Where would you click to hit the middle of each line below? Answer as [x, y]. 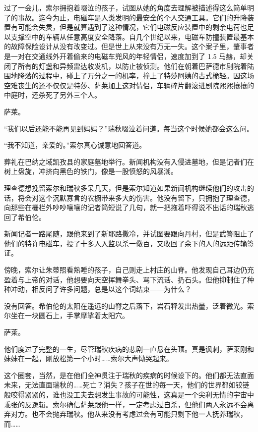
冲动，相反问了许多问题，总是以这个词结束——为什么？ [101, 289]
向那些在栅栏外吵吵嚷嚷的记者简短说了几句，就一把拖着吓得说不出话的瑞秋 [126, 207]
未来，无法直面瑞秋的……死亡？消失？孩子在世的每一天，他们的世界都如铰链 [127, 385]
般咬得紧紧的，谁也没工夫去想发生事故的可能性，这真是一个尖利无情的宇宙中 [129, 394]
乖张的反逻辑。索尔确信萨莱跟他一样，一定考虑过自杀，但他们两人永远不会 [126, 404]
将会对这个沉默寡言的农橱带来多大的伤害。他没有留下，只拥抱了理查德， [136, 197]
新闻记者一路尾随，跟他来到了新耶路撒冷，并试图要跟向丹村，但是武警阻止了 [129, 234]
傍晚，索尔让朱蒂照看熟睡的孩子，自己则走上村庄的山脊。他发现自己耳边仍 [126, 270]
